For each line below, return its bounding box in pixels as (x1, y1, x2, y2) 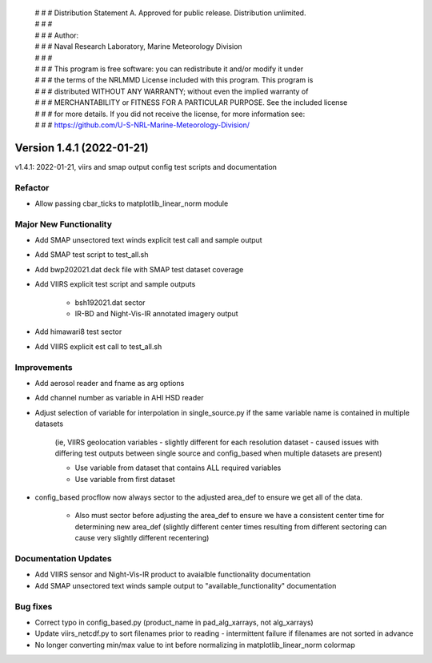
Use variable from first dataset (74, 474, 175, 484)
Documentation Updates (14, 553, 112, 565)
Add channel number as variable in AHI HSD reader (34, 393, 204, 403)
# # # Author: (34, 30, 79, 40)
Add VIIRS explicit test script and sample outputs (34, 279, 196, 289)
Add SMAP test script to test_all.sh (34, 250, 149, 259)
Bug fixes (14, 601, 53, 612)
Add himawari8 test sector (34, 327, 122, 336)
